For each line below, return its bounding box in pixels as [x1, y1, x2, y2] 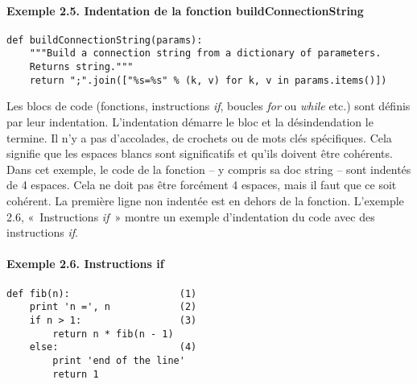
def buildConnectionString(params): [6, 34, 203, 46]
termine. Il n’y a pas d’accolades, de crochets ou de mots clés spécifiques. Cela [6, 129, 392, 146]
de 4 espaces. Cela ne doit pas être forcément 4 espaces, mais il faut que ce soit [6, 176, 397, 193]
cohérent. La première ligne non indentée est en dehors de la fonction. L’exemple [6, 192, 404, 209]
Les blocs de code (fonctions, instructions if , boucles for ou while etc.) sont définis [6, 97, 411, 114]
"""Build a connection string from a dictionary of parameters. [29, 47, 382, 60]
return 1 [52, 368, 99, 380]
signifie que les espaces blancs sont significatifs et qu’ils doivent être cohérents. [6, 145, 393, 162]
